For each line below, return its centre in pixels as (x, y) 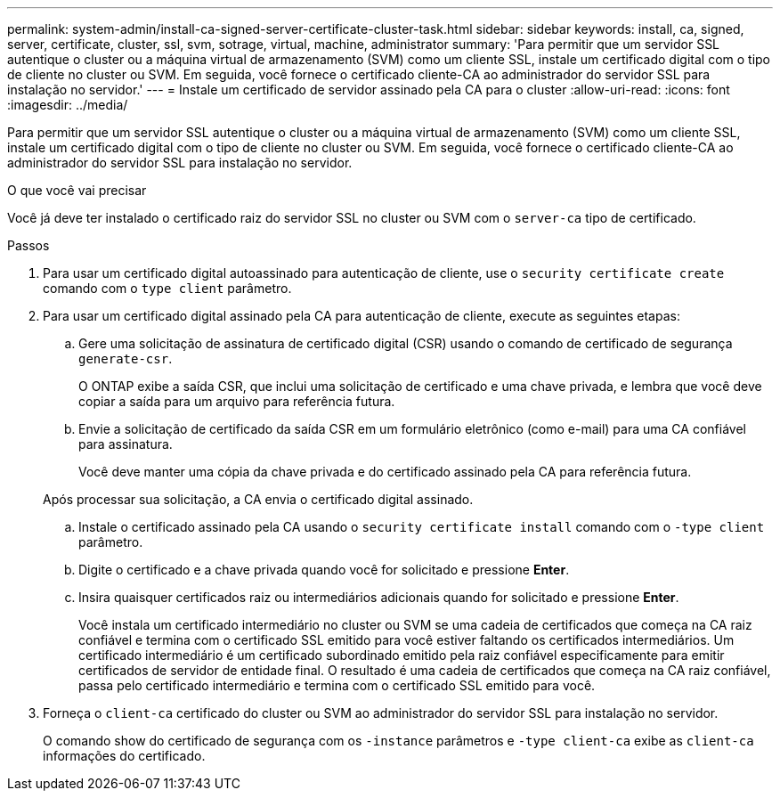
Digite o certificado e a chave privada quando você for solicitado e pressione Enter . (324, 570)
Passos (28, 245)
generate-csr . (126, 358)
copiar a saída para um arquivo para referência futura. (237, 401)
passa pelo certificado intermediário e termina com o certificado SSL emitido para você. (337, 685)
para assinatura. (126, 444)
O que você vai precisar (77, 190)
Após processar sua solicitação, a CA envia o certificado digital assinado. (258, 499)
